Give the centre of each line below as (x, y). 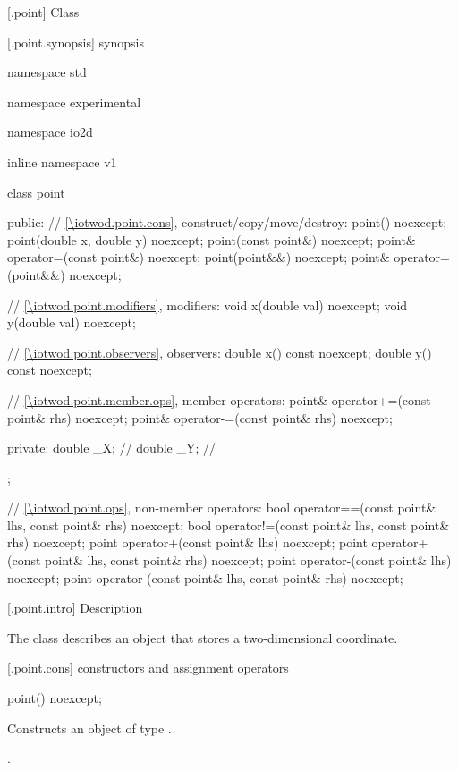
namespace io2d (50, 132)
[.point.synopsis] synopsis (76, 42)
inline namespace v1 (62, 161)
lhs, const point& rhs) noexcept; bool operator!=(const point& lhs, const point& (229, 525)
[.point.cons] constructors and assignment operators (148, 668)
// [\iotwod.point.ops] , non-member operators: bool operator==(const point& (222, 508)
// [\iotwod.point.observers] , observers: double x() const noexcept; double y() (220, 352)
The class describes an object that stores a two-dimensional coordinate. (203, 637)
